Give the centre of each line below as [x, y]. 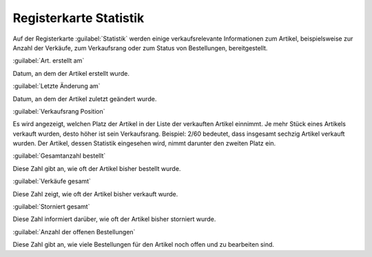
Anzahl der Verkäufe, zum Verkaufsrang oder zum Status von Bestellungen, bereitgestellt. [140, 48]
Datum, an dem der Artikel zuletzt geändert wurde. [85, 99]
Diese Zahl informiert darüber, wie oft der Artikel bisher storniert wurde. [114, 219]
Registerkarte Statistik [79, 18]
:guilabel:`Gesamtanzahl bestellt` [59, 156]
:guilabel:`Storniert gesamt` [51, 207]
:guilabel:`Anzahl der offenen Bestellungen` [74, 232]
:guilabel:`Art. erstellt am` [49, 61]
